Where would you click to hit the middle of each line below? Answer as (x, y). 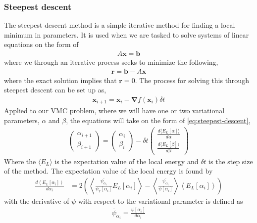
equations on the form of (41, 44)
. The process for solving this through (192, 80)
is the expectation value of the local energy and (127, 161)
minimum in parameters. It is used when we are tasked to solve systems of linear (127, 34)
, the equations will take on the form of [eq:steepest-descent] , (158, 120)
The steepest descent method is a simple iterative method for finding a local (120, 25)
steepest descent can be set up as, (55, 90)
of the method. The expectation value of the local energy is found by (108, 171)
